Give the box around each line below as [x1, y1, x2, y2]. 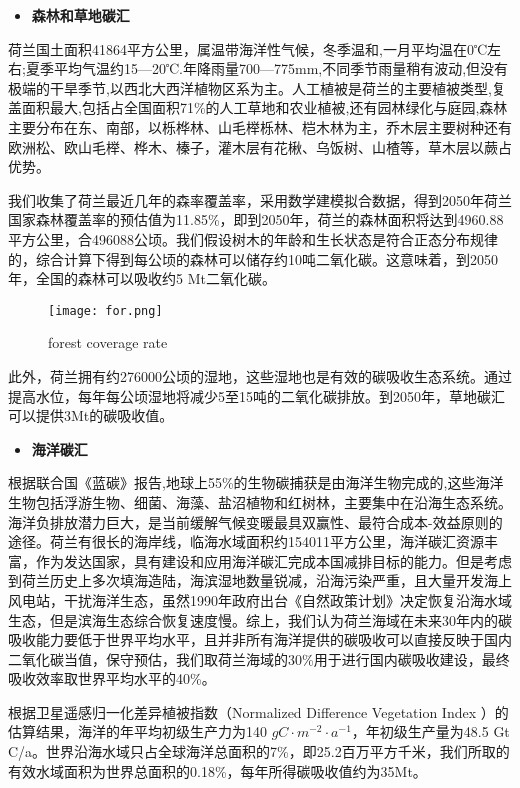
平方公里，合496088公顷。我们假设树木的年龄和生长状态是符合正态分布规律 [8, 228, 498, 249]
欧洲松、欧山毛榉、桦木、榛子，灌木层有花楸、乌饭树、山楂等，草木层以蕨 [8, 136, 498, 157]
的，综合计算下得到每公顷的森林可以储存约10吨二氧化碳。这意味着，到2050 [8, 248, 498, 269]
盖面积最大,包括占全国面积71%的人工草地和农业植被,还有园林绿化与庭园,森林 [8, 97, 508, 118]
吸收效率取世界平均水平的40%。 [8, 668, 216, 689]
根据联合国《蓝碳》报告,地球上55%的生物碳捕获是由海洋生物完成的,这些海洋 [8, 472, 504, 493]
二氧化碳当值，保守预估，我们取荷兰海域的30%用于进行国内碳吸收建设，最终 [8, 648, 510, 669]
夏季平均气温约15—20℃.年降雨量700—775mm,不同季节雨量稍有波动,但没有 [25, 58, 509, 79]
